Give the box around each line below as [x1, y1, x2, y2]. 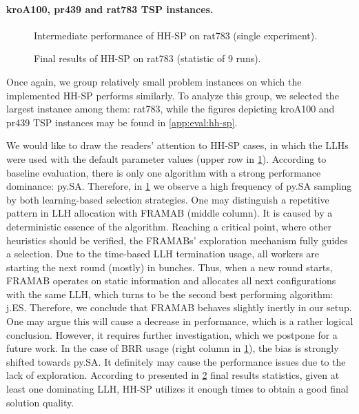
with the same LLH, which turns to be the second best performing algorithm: [6, 286, 334, 301]
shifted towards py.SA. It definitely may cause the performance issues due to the [6, 354, 346, 368]
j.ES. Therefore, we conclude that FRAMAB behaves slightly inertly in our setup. [6, 300, 352, 315]
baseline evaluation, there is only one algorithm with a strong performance [6, 165, 321, 179]
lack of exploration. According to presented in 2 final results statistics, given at [6, 368, 340, 382]
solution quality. [6, 395, 74, 409]
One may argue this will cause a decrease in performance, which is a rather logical [6, 314, 353, 328]
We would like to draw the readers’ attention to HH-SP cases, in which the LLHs [6, 138, 349, 152]
